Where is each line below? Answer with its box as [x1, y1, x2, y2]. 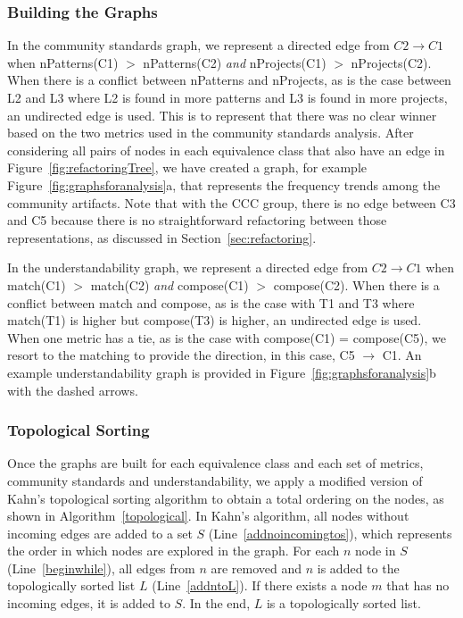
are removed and [211, 558, 302, 577]
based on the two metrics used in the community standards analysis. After [7, 123, 414, 142]
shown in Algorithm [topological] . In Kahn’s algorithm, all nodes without [7, 506, 409, 525]
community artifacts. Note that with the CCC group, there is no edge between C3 [7, 193, 456, 212]
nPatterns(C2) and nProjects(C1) [143, 53, 327, 71]
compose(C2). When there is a [273, 275, 440, 294]
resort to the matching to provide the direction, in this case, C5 [7, 346, 355, 364]
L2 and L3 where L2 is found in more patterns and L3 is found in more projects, [7, 88, 448, 106]
